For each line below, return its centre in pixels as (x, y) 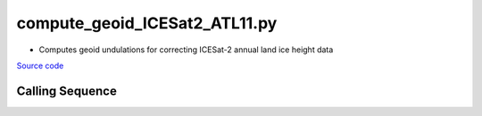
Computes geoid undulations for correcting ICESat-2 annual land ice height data (186, 50)
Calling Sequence (67, 91)
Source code (40, 66)
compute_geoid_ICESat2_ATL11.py (147, 23)
